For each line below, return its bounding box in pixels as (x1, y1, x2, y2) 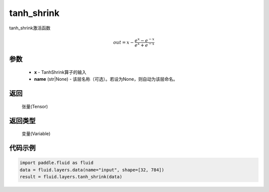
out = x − (113, 39, 134, 45)
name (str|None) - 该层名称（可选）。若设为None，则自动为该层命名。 (34, 76, 178, 82)
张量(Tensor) (21, 103, 48, 109)
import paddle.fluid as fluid (19, 160, 94, 166)
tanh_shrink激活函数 (9, 25, 51, 31)
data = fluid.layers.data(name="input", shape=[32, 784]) (19, 167, 164, 173)
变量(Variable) (21, 131, 51, 137)
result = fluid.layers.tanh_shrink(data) (19, 174, 123, 180)
